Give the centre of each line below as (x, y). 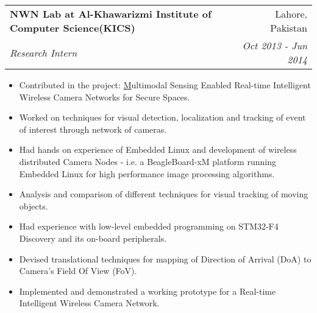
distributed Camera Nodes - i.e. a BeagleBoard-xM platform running (148, 161)
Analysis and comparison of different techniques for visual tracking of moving (164, 194)
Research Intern (44, 52)
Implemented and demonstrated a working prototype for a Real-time (148, 291)
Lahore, (291, 14)
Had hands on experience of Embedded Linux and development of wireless (158, 149)
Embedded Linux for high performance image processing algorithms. (147, 173)
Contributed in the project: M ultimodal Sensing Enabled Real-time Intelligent (165, 85)
